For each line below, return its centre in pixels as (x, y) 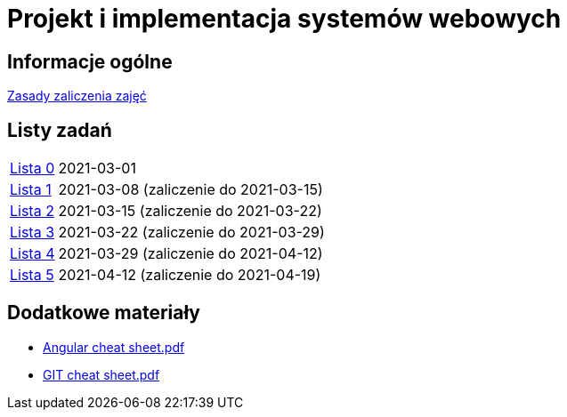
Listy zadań (60, 130)
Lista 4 (32, 254)
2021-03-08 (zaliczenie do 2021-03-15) (190, 190)
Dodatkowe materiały (104, 313)
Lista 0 (32, 168)
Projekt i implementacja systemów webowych (284, 19)
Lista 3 (32, 233)
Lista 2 (32, 211)
